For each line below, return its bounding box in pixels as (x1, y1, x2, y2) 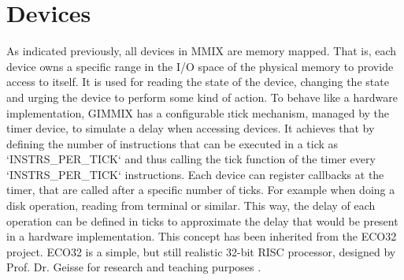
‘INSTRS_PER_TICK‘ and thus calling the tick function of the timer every (6, 151, 376, 167)
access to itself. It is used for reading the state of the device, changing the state (6, 73, 389, 90)
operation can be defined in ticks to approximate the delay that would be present (6, 212, 398, 229)
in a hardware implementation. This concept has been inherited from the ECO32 (6, 228, 397, 245)
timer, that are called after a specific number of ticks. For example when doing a (6, 181, 395, 198)
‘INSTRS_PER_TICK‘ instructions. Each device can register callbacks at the (6, 166, 384, 182)
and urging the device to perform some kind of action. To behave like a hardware (6, 88, 398, 105)
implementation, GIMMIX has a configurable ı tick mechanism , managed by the (6, 104, 390, 121)
